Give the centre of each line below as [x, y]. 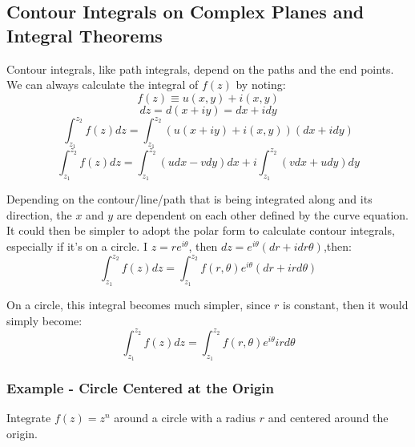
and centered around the [328, 418]
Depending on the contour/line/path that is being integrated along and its [189, 199]
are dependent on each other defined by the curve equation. [262, 214]
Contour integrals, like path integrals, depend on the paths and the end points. [200, 68]
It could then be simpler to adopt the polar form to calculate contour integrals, [201, 230]
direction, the [39, 214]
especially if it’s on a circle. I [77, 246]
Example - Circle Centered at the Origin [140, 388]
